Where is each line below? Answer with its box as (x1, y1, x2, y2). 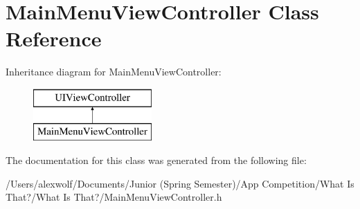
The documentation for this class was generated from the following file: (6, 153, 307, 167)
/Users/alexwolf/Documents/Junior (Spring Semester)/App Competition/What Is (6, 176, 354, 190)
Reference (6, 24, 102, 53)
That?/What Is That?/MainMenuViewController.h (6, 190, 222, 204)
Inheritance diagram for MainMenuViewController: (6, 64, 222, 79)
